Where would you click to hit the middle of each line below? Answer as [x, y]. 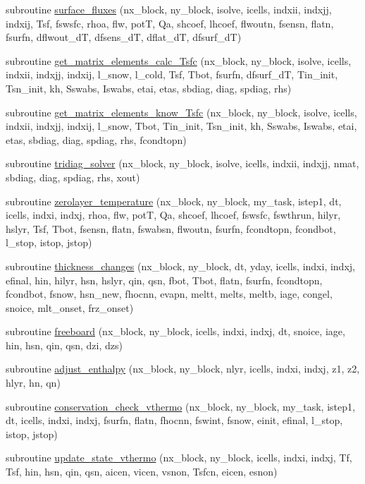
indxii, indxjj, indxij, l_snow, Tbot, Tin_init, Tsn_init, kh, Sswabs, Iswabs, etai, [181, 126]
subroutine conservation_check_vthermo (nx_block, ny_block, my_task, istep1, [180, 406]
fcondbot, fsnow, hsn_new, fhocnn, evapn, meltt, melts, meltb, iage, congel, [169, 294]
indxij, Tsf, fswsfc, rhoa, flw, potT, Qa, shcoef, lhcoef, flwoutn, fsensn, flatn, [170, 23]
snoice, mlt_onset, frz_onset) [70, 307]
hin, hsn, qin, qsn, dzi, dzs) [64, 345]
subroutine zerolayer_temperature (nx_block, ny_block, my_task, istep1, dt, [174, 201]
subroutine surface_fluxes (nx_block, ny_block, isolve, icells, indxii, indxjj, [169, 9]
